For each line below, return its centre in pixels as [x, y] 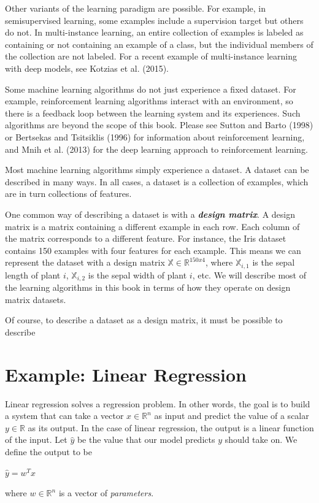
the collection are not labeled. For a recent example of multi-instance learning [151, 56]
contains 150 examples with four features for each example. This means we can [153, 250]
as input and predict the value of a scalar [232, 416]
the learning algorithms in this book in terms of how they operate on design [148, 287]
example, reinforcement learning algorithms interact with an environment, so [149, 101]
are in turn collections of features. [68, 194]
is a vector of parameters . [106, 493]
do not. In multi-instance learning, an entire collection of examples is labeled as [154, 32]
